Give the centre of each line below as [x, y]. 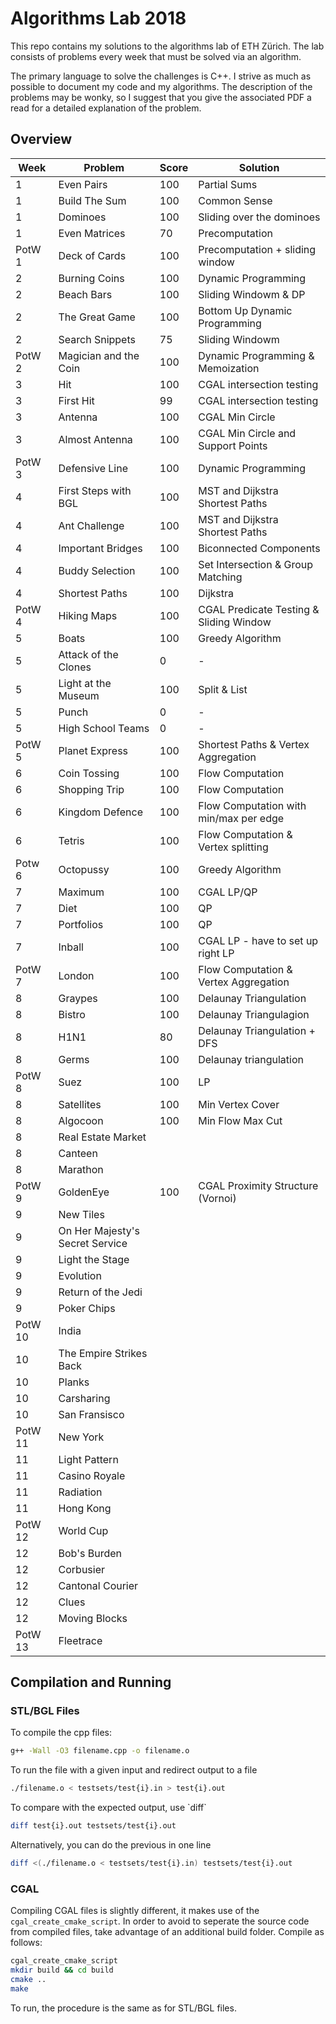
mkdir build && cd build [62, 1970]
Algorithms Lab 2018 [98, 18]
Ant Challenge [91, 525]
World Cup [83, 1530]
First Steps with [95, 490]
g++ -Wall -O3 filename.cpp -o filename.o [100, 1751]
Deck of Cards [92, 255]
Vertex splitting [233, 847]
